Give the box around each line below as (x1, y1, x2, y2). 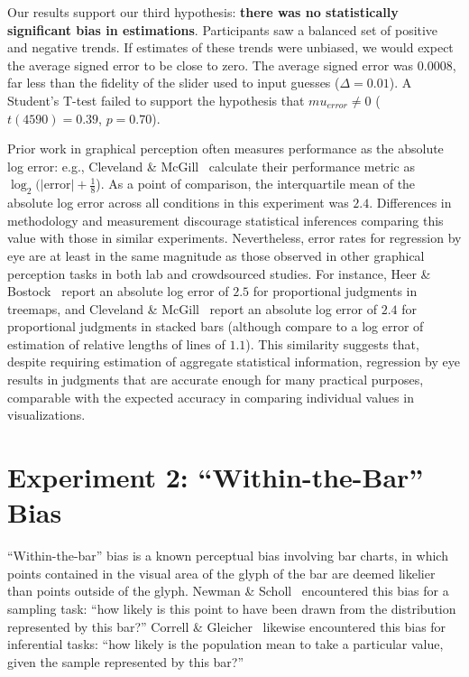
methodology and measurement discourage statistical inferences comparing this (7, 210, 444, 229)
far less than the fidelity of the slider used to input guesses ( (7, 73, 340, 92)
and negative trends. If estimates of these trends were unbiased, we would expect (7, 38, 454, 57)
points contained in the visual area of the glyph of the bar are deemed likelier (7, 563, 436, 582)
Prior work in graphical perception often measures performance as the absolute (7, 139, 444, 158)
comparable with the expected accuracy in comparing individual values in (7, 387, 414, 406)
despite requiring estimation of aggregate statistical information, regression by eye (7, 352, 460, 371)
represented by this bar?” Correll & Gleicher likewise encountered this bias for (7, 617, 446, 635)
